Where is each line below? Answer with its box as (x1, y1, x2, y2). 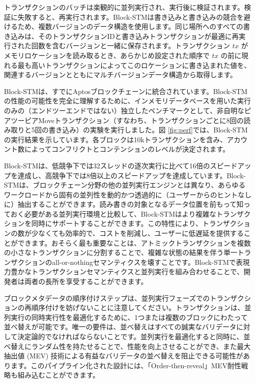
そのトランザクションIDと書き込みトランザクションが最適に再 (38, 31, 239, 41)
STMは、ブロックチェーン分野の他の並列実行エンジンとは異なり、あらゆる (4, 180, 246, 190)
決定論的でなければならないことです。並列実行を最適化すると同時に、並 (17, 331, 251, 341)
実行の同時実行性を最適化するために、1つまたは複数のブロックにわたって (10, 312, 248, 322)
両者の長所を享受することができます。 (24, 276, 148, 287)
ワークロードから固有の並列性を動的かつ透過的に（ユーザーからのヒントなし (4, 189, 252, 199)
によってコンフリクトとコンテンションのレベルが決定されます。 (24, 144, 230, 154)
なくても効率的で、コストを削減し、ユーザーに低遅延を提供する (38, 228, 244, 238)
